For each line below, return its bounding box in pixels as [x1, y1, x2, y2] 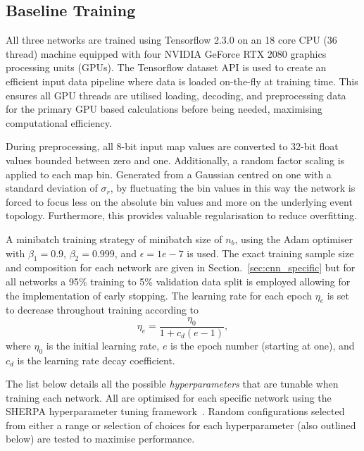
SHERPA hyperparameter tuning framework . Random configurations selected [6, 404, 345, 419]
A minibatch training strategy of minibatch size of [6, 231, 222, 246]
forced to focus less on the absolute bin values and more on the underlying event [6, 194, 353, 209]
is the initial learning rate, [46, 338, 160, 352]
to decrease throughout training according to [6, 302, 199, 317]
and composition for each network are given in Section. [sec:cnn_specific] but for [6, 260, 356, 275]
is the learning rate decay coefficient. [17, 352, 175, 367]
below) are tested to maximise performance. [6, 431, 195, 446]
